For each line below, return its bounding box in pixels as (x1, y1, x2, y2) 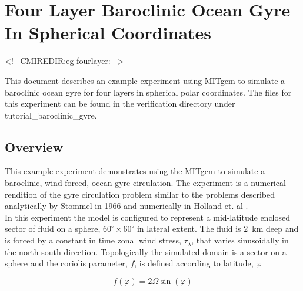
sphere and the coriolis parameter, (5, 257, 128, 269)
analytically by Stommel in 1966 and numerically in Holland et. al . (5, 199, 248, 212)
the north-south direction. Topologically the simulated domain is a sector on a (5, 245, 287, 258)
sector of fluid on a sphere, (5, 222, 101, 235)
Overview (5, 137, 64, 155)
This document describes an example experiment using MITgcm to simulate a (5, 74, 285, 86)
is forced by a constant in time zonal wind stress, (5, 234, 181, 246)
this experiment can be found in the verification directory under (5, 97, 235, 110)
